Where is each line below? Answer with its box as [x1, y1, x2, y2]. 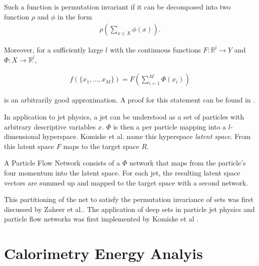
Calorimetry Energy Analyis [4, 243, 203, 263]
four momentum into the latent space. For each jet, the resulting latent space [4, 167, 240, 177]
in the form [57, 11, 92, 21]
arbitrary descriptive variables [4, 121, 96, 131]
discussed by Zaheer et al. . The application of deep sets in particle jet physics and [4, 203, 255, 214]
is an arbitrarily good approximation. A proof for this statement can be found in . [4, 94, 255, 105]
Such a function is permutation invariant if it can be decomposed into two [4, 1, 231, 11]
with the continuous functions [109, 44, 201, 55]
